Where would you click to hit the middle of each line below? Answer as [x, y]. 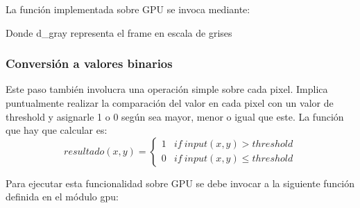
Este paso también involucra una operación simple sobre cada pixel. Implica [167, 89]
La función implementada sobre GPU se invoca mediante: [128, 9]
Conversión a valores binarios [89, 63]
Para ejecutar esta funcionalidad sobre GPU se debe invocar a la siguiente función [180, 183]
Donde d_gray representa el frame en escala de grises [119, 32]
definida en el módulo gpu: [62, 197]
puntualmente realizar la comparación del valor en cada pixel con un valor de [170, 103]
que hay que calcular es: [57, 130]
